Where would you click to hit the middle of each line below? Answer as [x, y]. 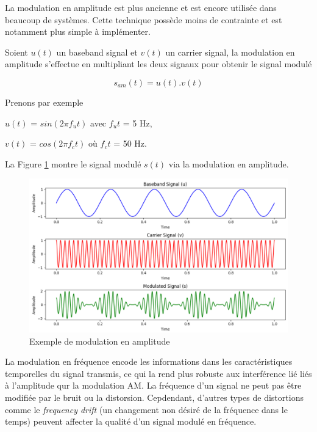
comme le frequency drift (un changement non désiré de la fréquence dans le [146, 409]
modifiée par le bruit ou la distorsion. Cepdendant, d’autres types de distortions [154, 397]
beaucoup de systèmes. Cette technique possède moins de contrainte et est [144, 19]
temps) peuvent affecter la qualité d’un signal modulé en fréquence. [131, 421]
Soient [16, 52]
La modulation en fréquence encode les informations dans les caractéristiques [149, 361]
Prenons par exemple [44, 102]
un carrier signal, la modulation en [230, 52]
